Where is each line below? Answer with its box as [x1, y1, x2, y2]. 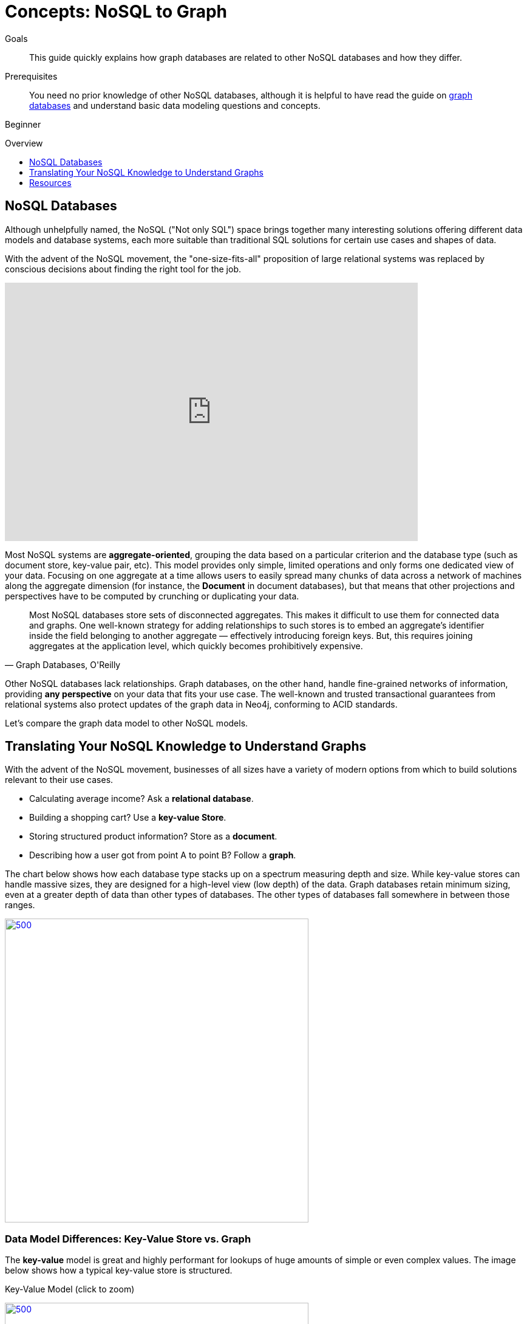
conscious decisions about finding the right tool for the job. [5, 263, 241, 274]
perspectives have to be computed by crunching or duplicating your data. [5, 590, 299, 601]
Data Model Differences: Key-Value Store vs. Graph [5, 1232, 251, 1245]
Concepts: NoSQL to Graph [5, 1, 228, 22]
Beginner [5, 119, 41, 129]
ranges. [5, 900, 35, 911]
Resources [29, 177, 72, 188]
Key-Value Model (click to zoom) [5, 1284, 135, 1295]
